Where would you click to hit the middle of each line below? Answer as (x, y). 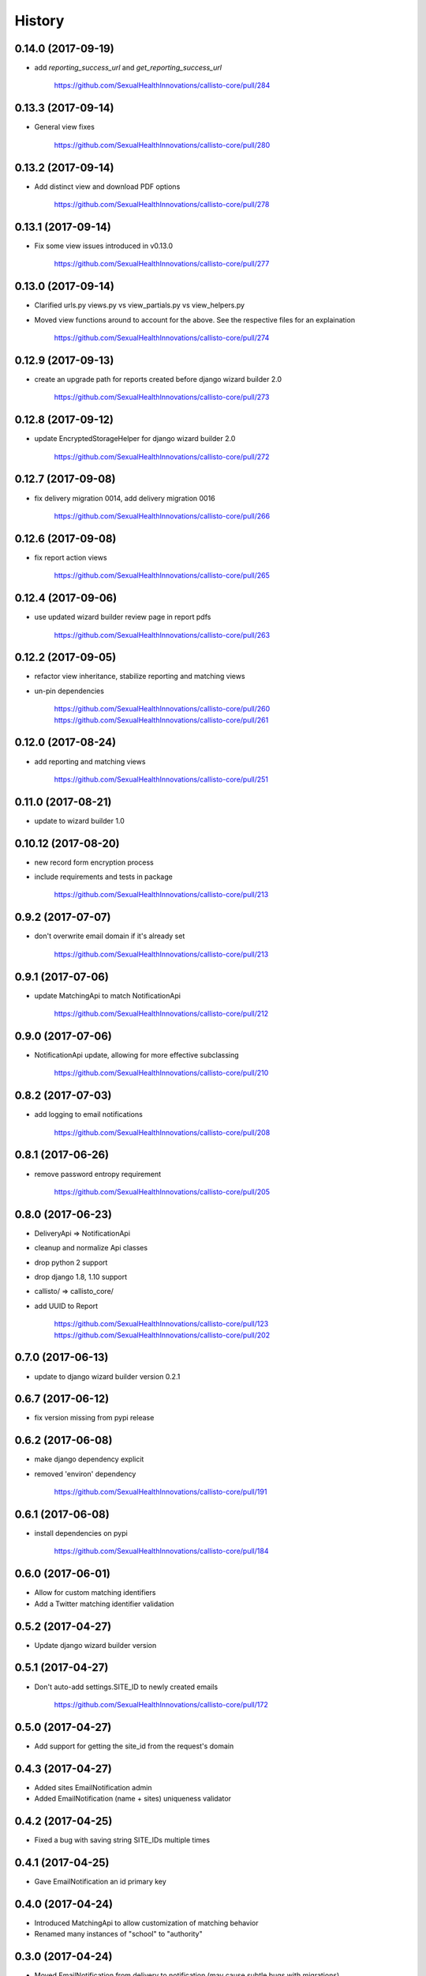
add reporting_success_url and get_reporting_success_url (128, 68)
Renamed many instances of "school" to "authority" (118, 1934)
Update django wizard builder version (95, 1645)
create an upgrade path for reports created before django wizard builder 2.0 (158, 379)
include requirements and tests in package (103, 877)
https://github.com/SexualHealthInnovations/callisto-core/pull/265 (162, 575)
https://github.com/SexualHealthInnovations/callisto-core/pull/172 (161, 1704)
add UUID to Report (66, 1306)
